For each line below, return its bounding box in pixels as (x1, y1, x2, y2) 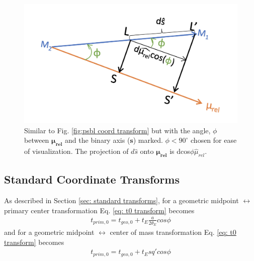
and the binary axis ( (65, 135, 130, 145)
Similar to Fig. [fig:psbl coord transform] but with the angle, (24, 125, 211, 135)
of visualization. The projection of (24, 146, 129, 156)
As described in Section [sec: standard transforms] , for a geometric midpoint (4, 195, 239, 206)
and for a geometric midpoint (4, 227, 95, 237)
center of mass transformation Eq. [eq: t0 (110, 227, 236, 237)
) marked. (133, 135, 163, 145)
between (24, 135, 49, 145)
